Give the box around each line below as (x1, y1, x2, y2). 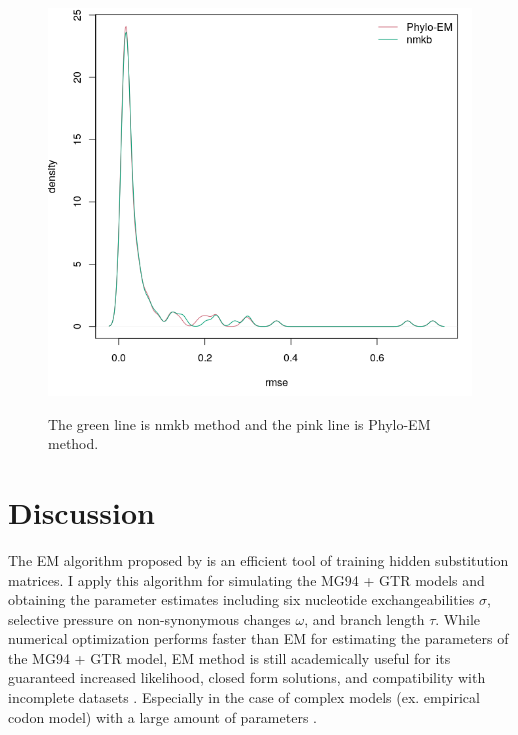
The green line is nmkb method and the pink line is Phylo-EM (48, 413, 431, 434)
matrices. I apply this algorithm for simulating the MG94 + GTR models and (8, 569, 485, 590)
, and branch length (304, 608, 425, 629)
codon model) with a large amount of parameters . (8, 706, 317, 727)
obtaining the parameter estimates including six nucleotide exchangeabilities (8, 589, 475, 610)
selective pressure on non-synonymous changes (8, 608, 291, 629)
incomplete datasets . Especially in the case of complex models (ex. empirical (8, 687, 480, 708)
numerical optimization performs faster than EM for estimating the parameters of (8, 628, 509, 649)
